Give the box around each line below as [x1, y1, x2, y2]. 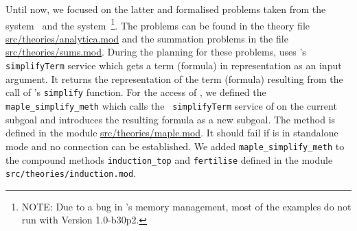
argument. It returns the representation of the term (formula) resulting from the [5, 71, 343, 86]
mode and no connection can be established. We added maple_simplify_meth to [5, 138, 345, 153]
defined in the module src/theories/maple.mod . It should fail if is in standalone [5, 125, 338, 140]
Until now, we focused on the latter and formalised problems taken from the [5, 2, 326, 16]
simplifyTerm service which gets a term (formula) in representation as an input [5, 58, 342, 73]
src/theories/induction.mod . [5, 166, 137, 180]
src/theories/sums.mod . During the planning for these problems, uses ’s [5, 45, 306, 59]
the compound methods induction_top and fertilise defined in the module [5, 152, 333, 167]
